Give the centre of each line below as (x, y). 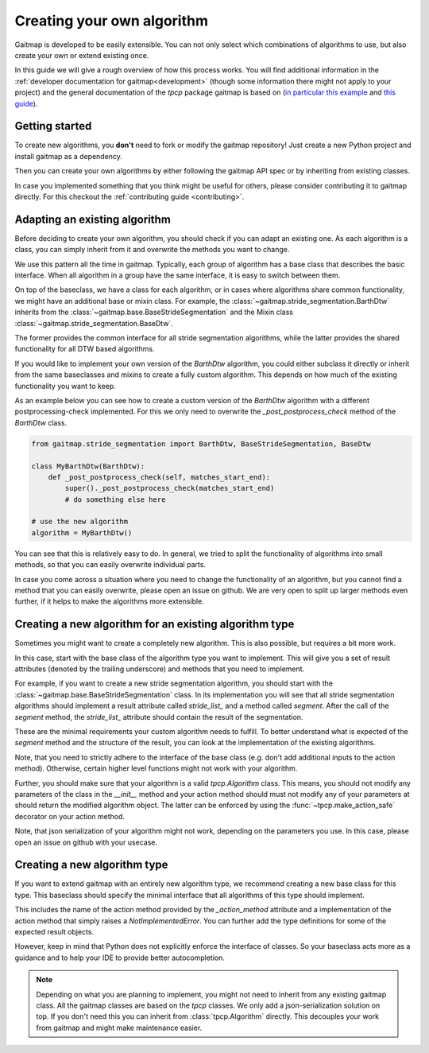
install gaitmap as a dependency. (69, 156)
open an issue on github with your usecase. (86, 842)
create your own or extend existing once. (82, 55)
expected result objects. (54, 932)
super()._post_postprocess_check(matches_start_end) (170, 488)
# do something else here (115, 499)
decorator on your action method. (70, 816)
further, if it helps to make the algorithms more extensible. (109, 601)
